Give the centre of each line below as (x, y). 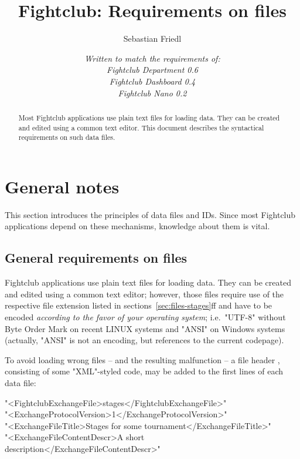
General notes (62, 186)
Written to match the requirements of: (152, 58)
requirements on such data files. (67, 137)
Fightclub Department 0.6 (152, 70)
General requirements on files (96, 258)
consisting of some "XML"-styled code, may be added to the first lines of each (144, 371)
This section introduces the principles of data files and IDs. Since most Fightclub (150, 214)
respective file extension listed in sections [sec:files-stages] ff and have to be (139, 305)
